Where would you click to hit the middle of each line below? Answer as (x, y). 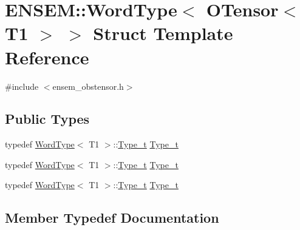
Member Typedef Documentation (112, 218)
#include (22, 86)
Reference (47, 57)
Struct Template (163, 33)
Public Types (47, 119)
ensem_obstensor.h (88, 86)
